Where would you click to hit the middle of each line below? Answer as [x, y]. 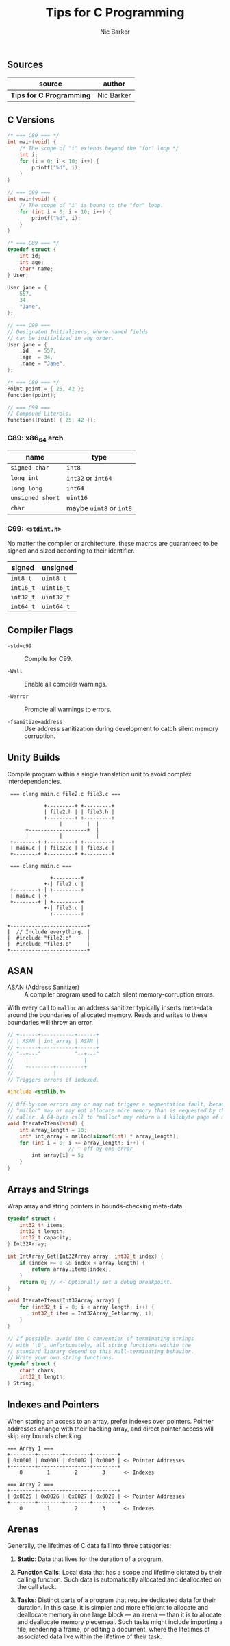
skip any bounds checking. [45, 1435]
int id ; [30, 256]
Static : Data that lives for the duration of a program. [90, 1559]
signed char [30, 467]
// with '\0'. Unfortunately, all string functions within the [99, 1345]
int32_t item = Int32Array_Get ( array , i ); [93, 1314]
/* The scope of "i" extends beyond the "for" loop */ [99, 148]
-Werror [18, 696]
